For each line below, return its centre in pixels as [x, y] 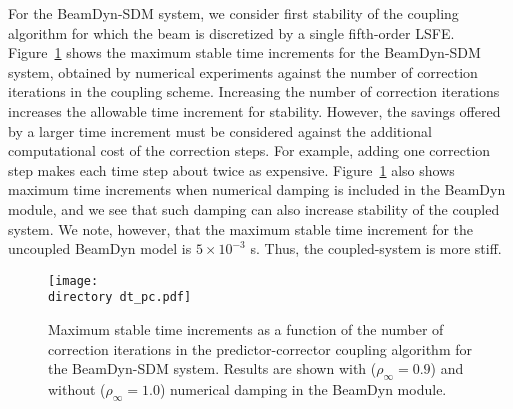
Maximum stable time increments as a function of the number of [246, 329]
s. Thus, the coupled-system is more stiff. [376, 248]
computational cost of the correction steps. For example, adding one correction [249, 150]
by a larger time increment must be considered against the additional [220, 130]
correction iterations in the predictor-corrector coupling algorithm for [260, 348]
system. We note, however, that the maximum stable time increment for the [241, 228]
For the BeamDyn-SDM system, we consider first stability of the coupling [233, 13]
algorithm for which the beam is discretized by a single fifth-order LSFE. [231, 32]
